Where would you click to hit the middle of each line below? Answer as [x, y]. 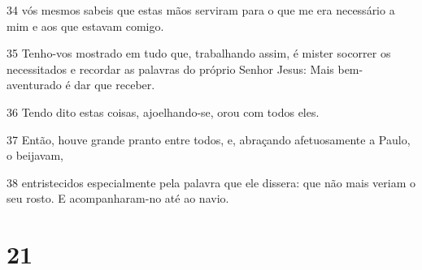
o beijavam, [35, 155]
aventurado [34, 85]
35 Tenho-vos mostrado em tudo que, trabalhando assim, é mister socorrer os [199, 53]
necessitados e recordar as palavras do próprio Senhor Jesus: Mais [170, 69]
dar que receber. [115, 85]
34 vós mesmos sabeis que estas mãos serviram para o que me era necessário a [201, 10]
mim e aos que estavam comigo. [85, 26]
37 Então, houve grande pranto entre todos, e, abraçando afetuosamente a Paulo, [209, 139]
